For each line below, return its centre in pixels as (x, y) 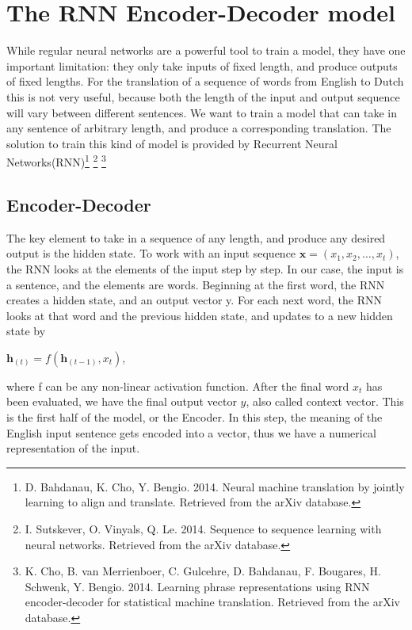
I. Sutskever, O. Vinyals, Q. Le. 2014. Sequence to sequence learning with (203, 529)
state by (26, 331)
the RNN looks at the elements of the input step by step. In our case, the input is (205, 268)
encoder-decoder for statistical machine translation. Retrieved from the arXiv (212, 602)
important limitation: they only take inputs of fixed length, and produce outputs (202, 65)
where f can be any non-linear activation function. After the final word (178, 386)
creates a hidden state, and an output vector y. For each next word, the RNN (194, 300)
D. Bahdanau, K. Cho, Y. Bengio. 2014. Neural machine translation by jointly (215, 486)
